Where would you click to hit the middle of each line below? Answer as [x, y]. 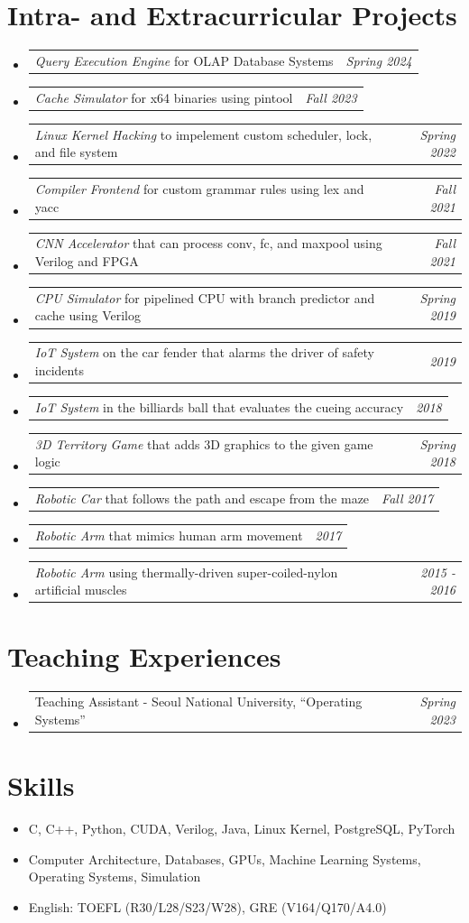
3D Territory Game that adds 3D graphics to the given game [204, 443]
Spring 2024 [379, 60]
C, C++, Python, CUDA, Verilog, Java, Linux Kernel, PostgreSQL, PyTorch [242, 829]
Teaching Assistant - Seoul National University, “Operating [198, 701]
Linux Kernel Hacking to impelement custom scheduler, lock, [203, 134]
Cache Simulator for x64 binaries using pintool [164, 97]
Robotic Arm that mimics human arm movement [169, 535]
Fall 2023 [331, 97]
